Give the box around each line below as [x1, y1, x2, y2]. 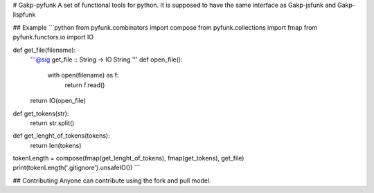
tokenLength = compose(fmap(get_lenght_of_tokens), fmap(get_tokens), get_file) [12, 154, 244, 163]
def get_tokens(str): [12, 109, 69, 118]
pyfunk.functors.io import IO [12, 33, 93, 42]
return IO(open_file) [30, 97, 87, 105]
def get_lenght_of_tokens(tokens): [12, 131, 110, 140]
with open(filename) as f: [47, 71, 119, 80]
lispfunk [12, 10, 36, 19]
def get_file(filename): [12, 46, 76, 54]
